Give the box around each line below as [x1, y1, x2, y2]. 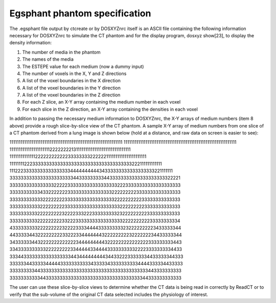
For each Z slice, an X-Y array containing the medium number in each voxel [22, 99, 181, 105]
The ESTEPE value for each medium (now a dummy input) [22, 63, 144, 69]
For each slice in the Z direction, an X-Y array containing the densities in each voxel [22, 106, 198, 112]
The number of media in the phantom [22, 49, 101, 55]
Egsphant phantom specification [9, 8, 151, 19]
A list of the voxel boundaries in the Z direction [22, 92, 121, 98]
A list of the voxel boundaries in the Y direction [22, 85, 121, 91]
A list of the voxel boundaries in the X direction [22, 78, 121, 84]
